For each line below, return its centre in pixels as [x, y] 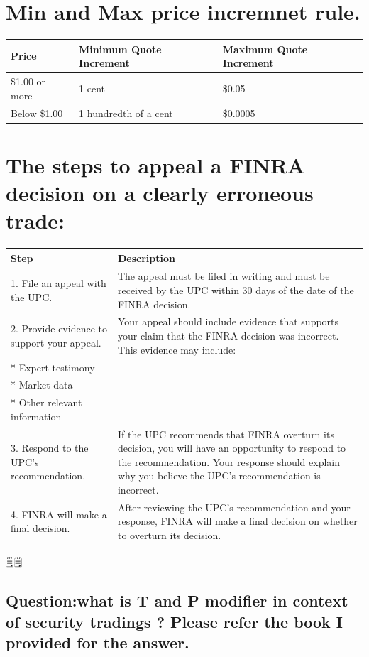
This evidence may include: [177, 349]
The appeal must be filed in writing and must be [224, 276]
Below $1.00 [37, 113]
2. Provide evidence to [59, 328]
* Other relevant [46, 402]
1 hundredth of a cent [126, 113]
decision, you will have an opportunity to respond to [232, 448]
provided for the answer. [98, 642]
